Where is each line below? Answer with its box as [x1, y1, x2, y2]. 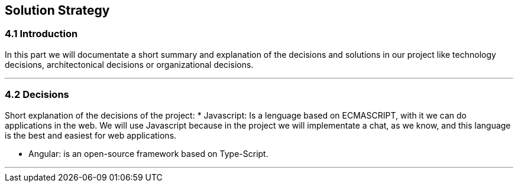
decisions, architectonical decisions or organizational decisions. [5, 59, 254, 70]
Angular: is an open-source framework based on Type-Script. [28, 148, 268, 159]
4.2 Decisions [5, 88, 69, 101]
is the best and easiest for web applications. [5, 130, 177, 140]
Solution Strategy [5, 3, 110, 18]
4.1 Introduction [5, 28, 78, 40]
